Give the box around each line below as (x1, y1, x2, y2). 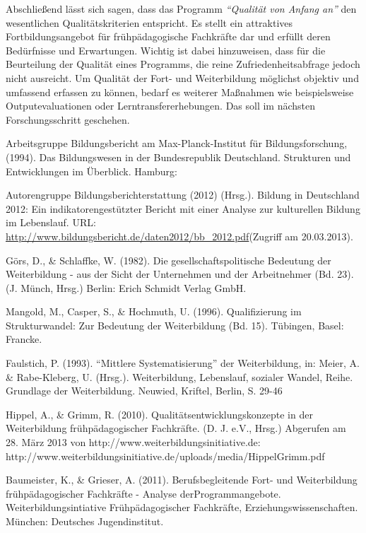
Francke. (6, 332, 42, 346)
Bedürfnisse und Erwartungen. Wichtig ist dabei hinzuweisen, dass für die (6, 42, 326, 57)
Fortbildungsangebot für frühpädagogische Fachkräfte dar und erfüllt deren (6, 29, 331, 44)
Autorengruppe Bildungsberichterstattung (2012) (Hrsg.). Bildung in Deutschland (6, 187, 360, 202)
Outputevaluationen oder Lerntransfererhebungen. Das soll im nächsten (6, 98, 316, 113)
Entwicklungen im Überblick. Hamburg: (6, 163, 177, 178)
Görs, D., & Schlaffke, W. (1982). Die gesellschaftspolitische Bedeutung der (6, 252, 331, 267)
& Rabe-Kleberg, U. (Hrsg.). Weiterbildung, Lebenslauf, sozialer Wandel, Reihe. (6, 369, 353, 384)
